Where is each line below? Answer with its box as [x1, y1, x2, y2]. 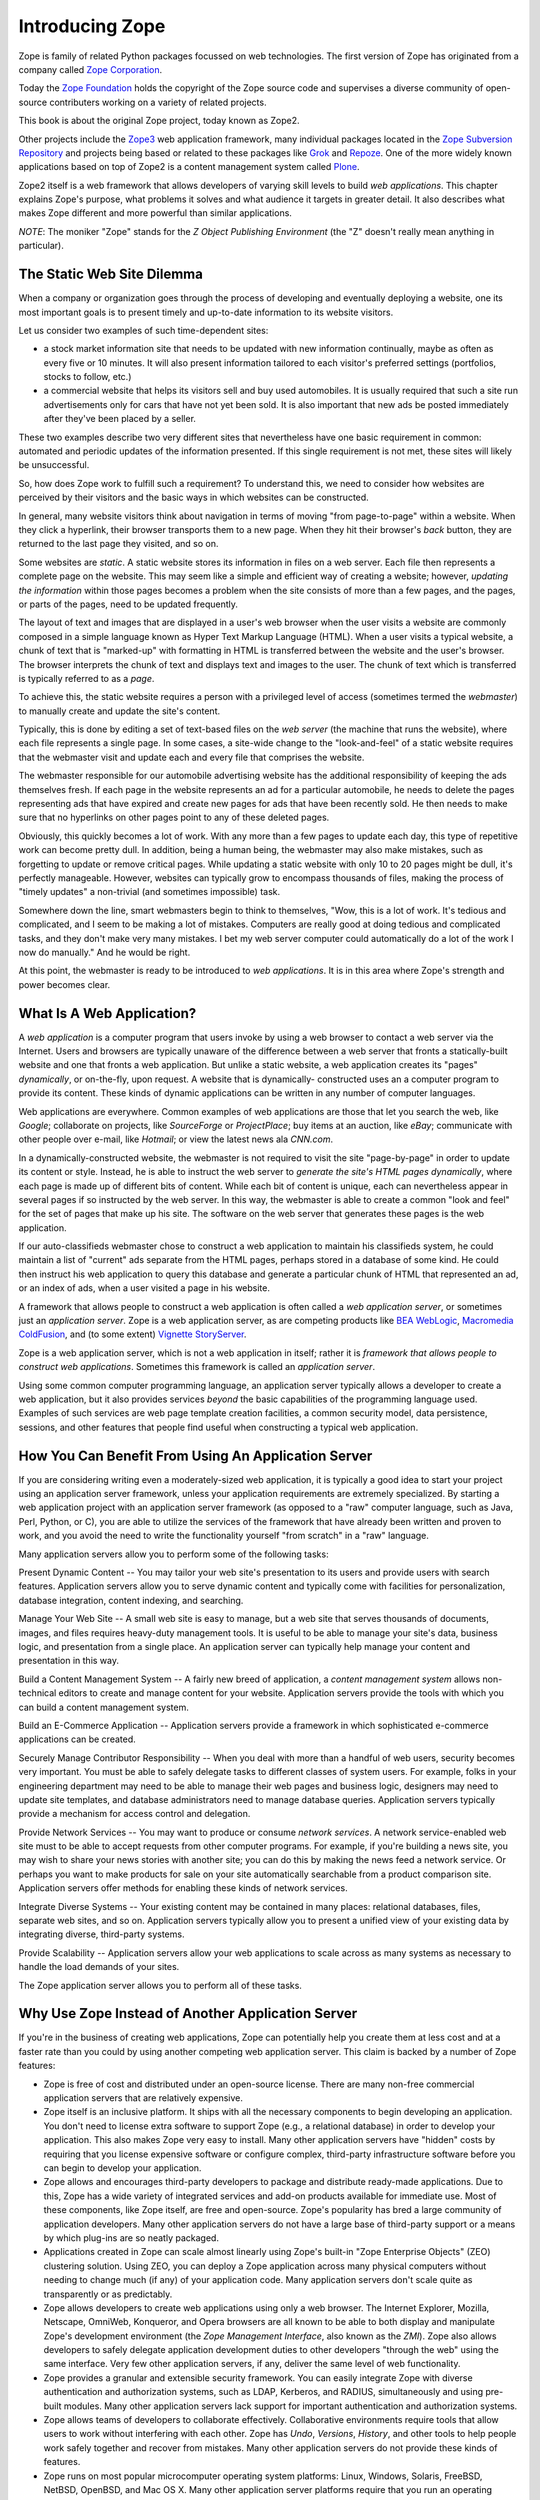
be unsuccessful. [18, 459, 90, 471]
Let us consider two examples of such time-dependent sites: [18, 324, 269, 336]
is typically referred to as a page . [18, 672, 155, 684]
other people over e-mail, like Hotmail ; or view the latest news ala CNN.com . [18, 1133, 334, 1145]
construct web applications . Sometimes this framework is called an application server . [18, 1361, 375, 1373]
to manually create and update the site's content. [18, 705, 220, 717]
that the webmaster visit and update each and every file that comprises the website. [18, 751, 365, 763]
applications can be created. [18, 1733, 137, 1745]
